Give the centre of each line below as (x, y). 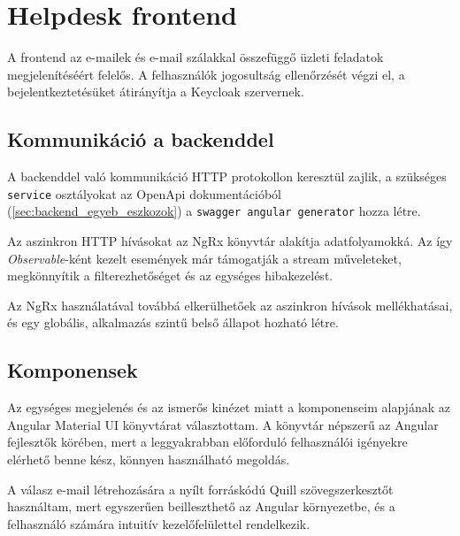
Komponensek (73, 370)
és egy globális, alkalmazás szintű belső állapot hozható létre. (173, 322)
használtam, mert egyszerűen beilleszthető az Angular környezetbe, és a (201, 506)
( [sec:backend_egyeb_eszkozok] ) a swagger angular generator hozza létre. (214, 211)
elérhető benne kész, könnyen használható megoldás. (149, 459)
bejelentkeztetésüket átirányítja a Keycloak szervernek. (156, 92)
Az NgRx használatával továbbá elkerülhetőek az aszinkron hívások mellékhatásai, (230, 305)
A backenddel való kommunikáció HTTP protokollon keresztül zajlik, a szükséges (227, 176)
